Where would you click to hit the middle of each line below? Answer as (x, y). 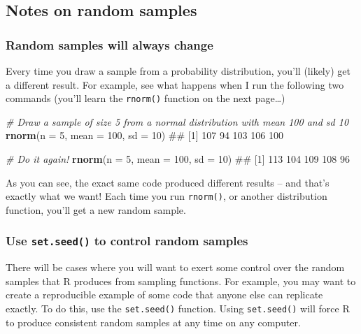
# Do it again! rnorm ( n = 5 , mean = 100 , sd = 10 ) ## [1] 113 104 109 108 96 (178, 159)
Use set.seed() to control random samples (127, 241)
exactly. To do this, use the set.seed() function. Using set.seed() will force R (178, 308)
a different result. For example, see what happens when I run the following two (175, 84)
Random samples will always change (109, 44)
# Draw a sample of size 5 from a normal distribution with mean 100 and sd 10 (177, 121)
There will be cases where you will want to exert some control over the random (175, 267)
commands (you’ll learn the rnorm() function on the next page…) (146, 98)
